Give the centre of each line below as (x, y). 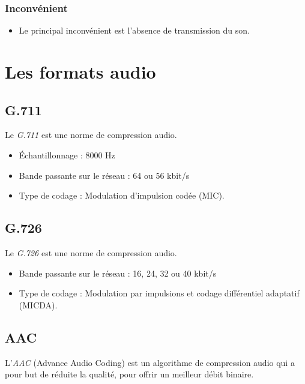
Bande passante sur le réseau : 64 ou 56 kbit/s (104, 175)
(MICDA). (38, 304)
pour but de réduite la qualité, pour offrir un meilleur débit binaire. (129, 374)
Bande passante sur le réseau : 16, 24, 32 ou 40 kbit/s (118, 273)
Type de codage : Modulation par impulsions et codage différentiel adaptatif (159, 293)
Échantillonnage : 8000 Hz (67, 154)
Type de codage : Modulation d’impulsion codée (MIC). (122, 195)
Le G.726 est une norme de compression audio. (91, 252)
